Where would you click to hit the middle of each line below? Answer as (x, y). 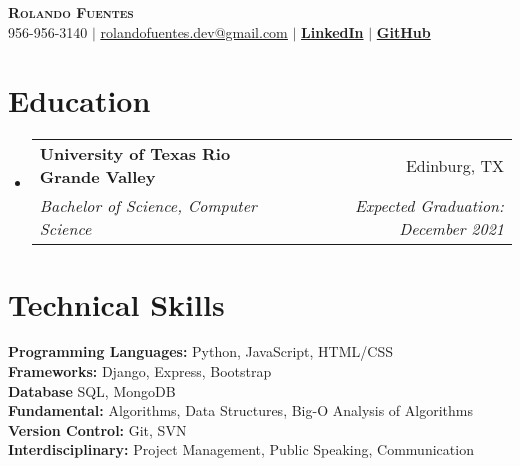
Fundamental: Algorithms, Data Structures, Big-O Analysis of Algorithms (240, 410)
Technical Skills (116, 303)
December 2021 (451, 229)
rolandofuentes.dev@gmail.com (194, 31)
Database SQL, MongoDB (92, 390)
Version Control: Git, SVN (97, 429)
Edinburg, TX (454, 165)
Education (79, 100)
